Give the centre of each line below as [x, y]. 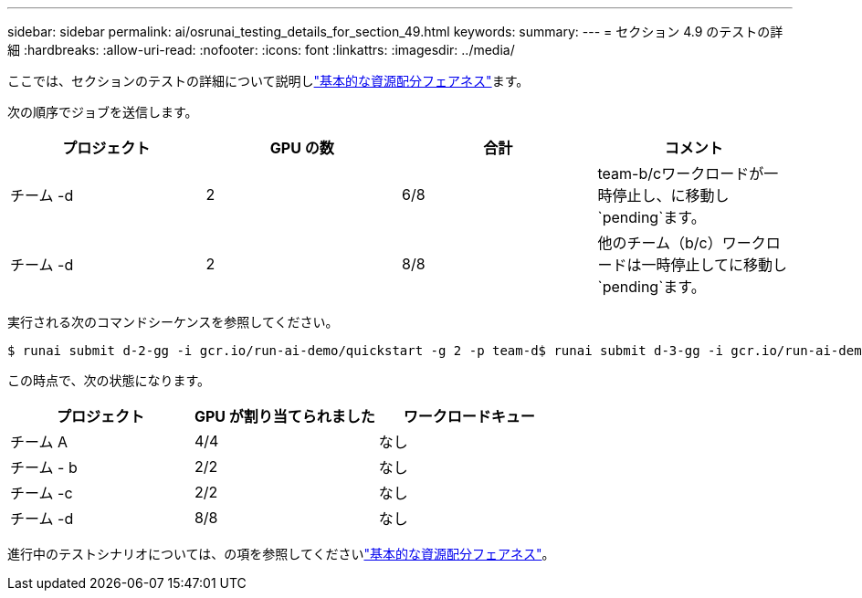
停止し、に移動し [671, 195]
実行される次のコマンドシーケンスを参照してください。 [173, 322]
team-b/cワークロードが [681, 173]
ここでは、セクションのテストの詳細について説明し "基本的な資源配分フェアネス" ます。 [268, 81]
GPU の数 [302, 148]
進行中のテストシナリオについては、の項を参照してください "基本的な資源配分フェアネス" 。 [281, 554]
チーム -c [42, 493]
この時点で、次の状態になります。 [109, 380]
